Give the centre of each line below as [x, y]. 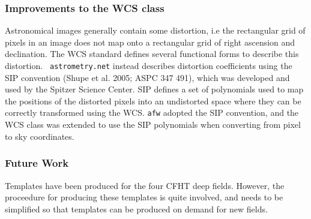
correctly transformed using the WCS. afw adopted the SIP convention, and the [152, 112]
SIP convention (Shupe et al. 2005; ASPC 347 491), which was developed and [147, 77]
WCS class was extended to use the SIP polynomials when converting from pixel [153, 124]
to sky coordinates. [40, 136]
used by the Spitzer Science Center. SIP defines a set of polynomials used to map [154, 89]
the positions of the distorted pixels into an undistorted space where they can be [153, 100]
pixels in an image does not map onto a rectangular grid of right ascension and [150, 42]
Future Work [37, 163]
